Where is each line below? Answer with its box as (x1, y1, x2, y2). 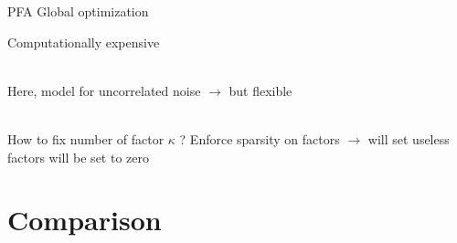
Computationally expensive (7, 32, 160, 51)
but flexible (228, 80, 292, 100)
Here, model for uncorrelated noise (7, 80, 201, 100)
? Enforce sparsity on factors (179, 129, 340, 148)
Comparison (7, 201, 162, 238)
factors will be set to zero (7, 147, 149, 166)
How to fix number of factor (7, 129, 165, 148)
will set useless (367, 129, 450, 148)
